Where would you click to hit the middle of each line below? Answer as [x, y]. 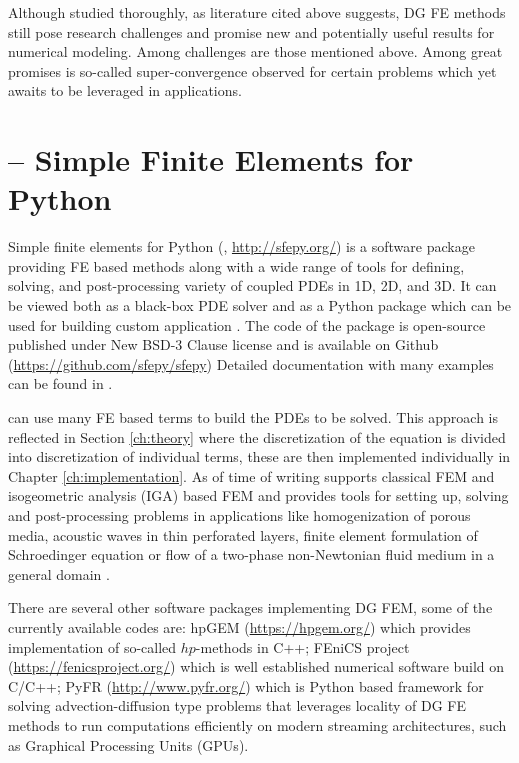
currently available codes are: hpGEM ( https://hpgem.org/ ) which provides [239, 626]
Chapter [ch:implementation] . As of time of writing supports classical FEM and [251, 475]
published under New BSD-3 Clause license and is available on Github [223, 344]
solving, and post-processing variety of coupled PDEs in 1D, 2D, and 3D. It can [252, 285]
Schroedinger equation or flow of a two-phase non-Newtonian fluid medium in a [251, 554]
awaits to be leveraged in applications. [125, 90]
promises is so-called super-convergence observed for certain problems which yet [252, 70]
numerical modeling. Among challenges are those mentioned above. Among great [255, 51]
